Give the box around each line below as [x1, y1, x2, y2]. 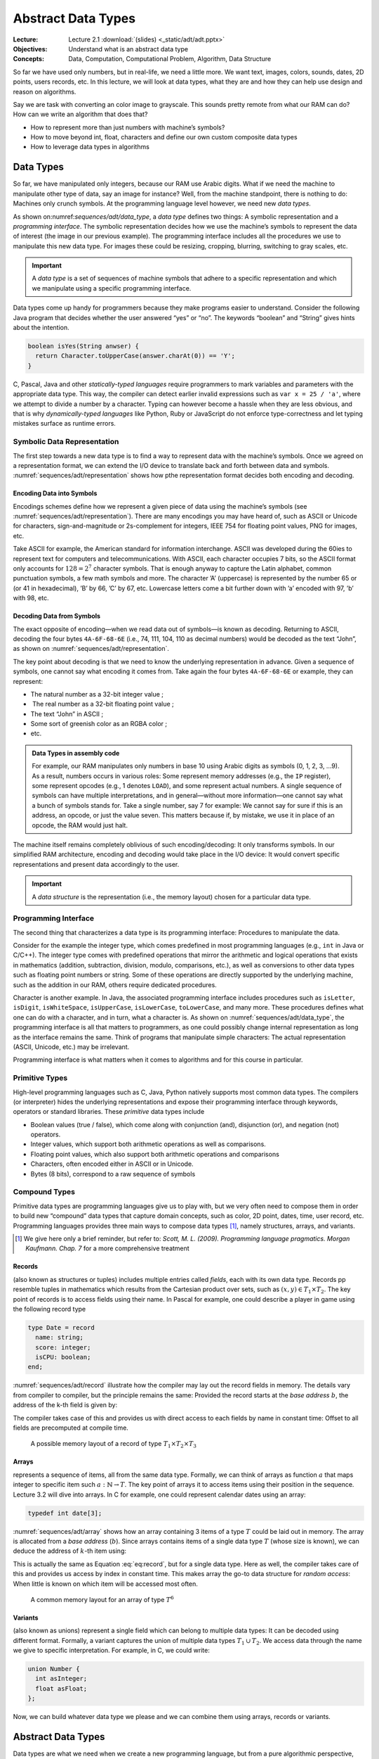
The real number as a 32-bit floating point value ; [32, 700, 175, 709]
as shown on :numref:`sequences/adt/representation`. [13, 644, 170, 653]
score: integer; [35, 1343, 91, 1351]
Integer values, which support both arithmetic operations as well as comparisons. [30, 1140, 266, 1148]
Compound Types [13, 1187, 75, 1197]
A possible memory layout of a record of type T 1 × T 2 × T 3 [30, 1440, 197, 1449]
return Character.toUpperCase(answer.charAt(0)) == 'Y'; [35, 352, 235, 360]
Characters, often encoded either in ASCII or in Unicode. [30, 1160, 194, 1168]
